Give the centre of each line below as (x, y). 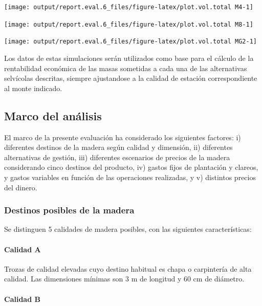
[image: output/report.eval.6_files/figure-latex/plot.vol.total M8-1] (129, 24)
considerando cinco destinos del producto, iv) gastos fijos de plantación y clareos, (131, 167)
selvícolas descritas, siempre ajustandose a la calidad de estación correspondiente (131, 78)
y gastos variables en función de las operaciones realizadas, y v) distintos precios (130, 177)
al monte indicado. (33, 88)
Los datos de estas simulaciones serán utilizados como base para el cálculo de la (129, 58)
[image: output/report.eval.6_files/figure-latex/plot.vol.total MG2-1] (130, 42)
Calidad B (22, 299)
